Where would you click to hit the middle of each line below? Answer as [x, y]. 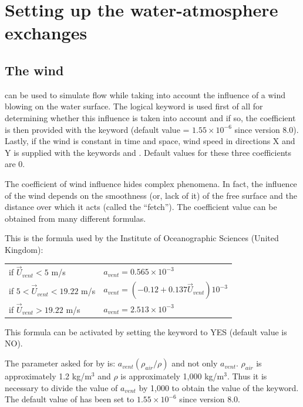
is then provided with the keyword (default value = [97, 129]
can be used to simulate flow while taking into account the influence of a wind [145, 94]
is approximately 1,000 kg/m [172, 376]
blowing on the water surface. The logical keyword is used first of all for [134, 106]
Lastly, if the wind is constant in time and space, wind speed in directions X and [150, 141]
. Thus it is [247, 376]
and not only [195, 363]
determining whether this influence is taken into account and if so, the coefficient [150, 117]
